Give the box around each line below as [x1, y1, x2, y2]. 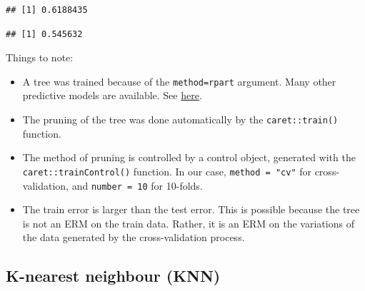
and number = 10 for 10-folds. [71, 178, 203, 193]
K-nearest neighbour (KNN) [6, 265, 221, 287]
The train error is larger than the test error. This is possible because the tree [22, 202, 360, 217]
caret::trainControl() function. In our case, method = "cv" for [22, 163, 311, 178]
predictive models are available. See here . [22, 88, 202, 103]
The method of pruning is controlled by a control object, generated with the [22, 150, 356, 165]
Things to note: [6, 50, 74, 65]
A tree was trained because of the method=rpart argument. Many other [22, 73, 336, 88]
